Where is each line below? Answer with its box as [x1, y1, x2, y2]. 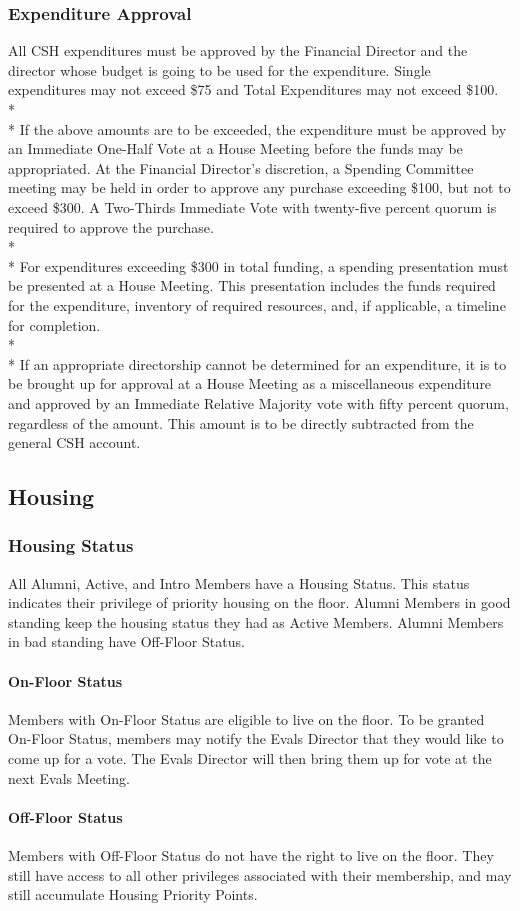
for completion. [8, 314, 101, 335]
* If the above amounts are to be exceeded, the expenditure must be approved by [8, 118, 507, 139]
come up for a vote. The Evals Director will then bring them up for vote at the [8, 748, 492, 769]
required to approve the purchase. [8, 216, 214, 237]
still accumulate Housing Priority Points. [8, 884, 258, 905]
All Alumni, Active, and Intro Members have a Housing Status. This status [8, 572, 470, 593]
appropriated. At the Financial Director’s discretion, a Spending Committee [8, 157, 474, 178]
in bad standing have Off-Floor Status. [8, 631, 245, 652]
